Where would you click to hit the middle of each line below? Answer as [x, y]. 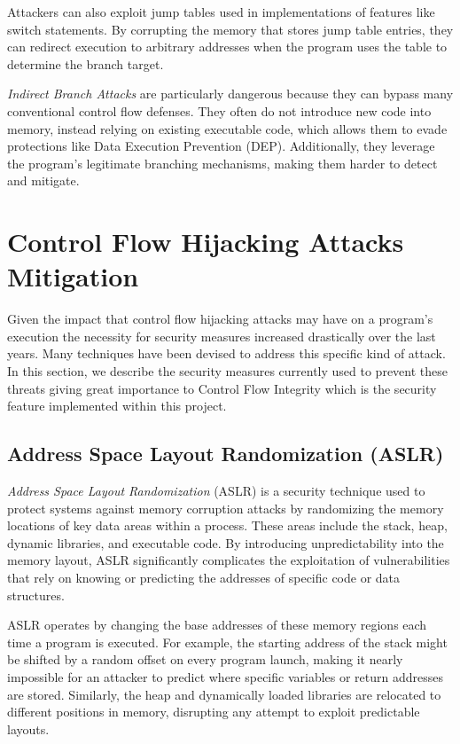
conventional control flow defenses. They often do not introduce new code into [219, 110]
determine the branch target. [86, 63]
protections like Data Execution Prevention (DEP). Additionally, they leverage [221, 146]
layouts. [28, 728]
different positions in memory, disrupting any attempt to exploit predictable [214, 712]
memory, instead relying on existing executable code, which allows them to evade [227, 128]
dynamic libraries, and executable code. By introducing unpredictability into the [226, 542]
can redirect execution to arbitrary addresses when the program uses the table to [227, 47]
